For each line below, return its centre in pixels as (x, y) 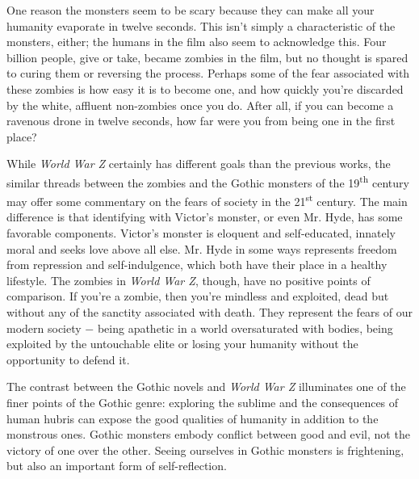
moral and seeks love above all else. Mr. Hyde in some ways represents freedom (202, 248)
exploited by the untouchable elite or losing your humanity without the (182, 344)
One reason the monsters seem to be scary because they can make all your (191, 10)
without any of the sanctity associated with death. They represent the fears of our (209, 312)
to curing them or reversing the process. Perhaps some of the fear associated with (208, 73)
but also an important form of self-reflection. (117, 466)
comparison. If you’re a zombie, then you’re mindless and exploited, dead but (198, 296)
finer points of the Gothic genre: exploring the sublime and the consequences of (203, 402)
